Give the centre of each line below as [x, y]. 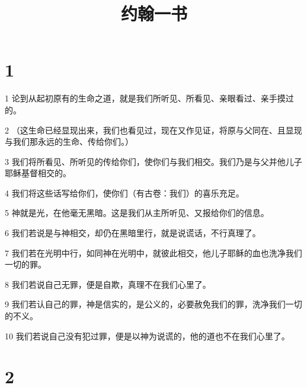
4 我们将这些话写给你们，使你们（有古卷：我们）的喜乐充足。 [124, 193]
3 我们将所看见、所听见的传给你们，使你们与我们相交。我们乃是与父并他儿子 [153, 161]
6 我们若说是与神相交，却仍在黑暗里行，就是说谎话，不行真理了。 [133, 233]
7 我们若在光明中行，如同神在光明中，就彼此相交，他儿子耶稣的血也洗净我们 [153, 252]
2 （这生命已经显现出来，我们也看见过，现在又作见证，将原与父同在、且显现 [153, 130]
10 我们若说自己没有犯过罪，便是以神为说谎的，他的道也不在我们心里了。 [147, 335]
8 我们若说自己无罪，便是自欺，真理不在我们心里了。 [108, 284]
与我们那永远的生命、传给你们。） [69, 141]
